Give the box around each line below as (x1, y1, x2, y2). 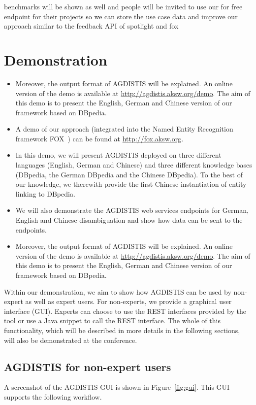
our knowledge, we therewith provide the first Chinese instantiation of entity (15, 179, 247, 189)
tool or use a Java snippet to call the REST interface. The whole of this (4, 315, 221, 326)
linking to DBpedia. (15, 188, 75, 199)
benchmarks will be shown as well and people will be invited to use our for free (4, 1, 243, 11)
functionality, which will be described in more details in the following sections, (4, 325, 240, 335)
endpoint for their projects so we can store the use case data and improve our (4, 11, 238, 21)
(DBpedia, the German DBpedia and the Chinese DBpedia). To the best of (15, 169, 243, 179)
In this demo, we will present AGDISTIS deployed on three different (15, 150, 222, 160)
